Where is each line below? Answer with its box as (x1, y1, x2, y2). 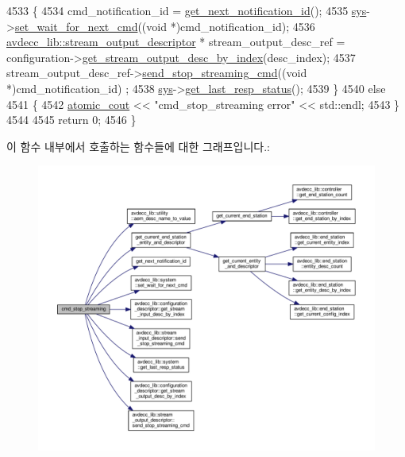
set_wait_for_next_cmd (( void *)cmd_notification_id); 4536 (14, 17, 315, 34)
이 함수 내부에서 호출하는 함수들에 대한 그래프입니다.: (6, 137, 270, 154)
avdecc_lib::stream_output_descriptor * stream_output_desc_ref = (6, 33, 345, 50)
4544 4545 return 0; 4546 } (6, 111, 137, 128)
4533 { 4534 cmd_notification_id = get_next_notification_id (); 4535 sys (6, 2, 367, 18)
